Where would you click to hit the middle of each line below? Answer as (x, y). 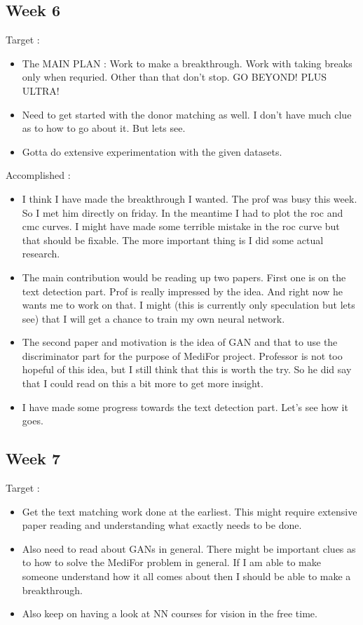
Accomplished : (38, 175)
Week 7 (33, 458)
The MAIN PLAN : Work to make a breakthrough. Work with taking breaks (187, 63)
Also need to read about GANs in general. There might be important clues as (189, 548)
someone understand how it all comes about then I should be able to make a (186, 576)
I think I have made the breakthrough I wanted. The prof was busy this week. (190, 198)
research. (41, 254)
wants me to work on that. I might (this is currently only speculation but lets (189, 305)
